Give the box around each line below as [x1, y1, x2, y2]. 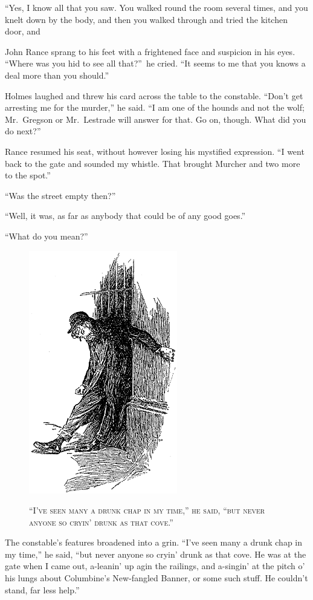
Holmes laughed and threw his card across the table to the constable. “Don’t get [5, 89, 303, 102]
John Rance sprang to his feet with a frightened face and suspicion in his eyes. [5, 45, 295, 57]
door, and [5, 25, 40, 37]
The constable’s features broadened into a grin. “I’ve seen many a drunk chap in [5, 536, 303, 549]
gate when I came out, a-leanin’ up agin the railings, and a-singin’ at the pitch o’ [5, 559, 305, 572]
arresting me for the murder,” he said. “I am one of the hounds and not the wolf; [5, 101, 305, 114]
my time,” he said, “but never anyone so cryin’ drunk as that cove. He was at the [5, 547, 306, 560]
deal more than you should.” [5, 68, 109, 81]
